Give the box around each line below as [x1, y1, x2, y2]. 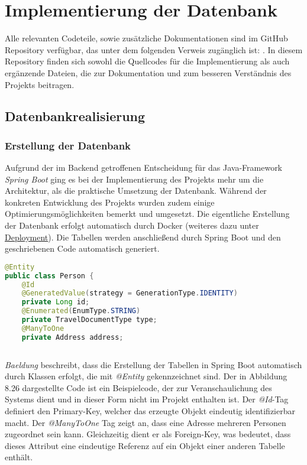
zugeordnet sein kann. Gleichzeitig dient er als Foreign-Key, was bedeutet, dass [5, 428, 291, 440]
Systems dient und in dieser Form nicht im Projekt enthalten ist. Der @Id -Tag [5, 393, 289, 405]
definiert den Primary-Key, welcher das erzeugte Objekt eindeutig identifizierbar [5, 404, 295, 417]
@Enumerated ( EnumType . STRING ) [21, 307, 141, 316]
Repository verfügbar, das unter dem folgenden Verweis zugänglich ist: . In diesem [5, 43, 303, 56]
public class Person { [5, 271, 94, 280]
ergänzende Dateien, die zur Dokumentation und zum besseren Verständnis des [5, 66, 292, 79]
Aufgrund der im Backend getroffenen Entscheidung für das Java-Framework [5, 161, 283, 174]
